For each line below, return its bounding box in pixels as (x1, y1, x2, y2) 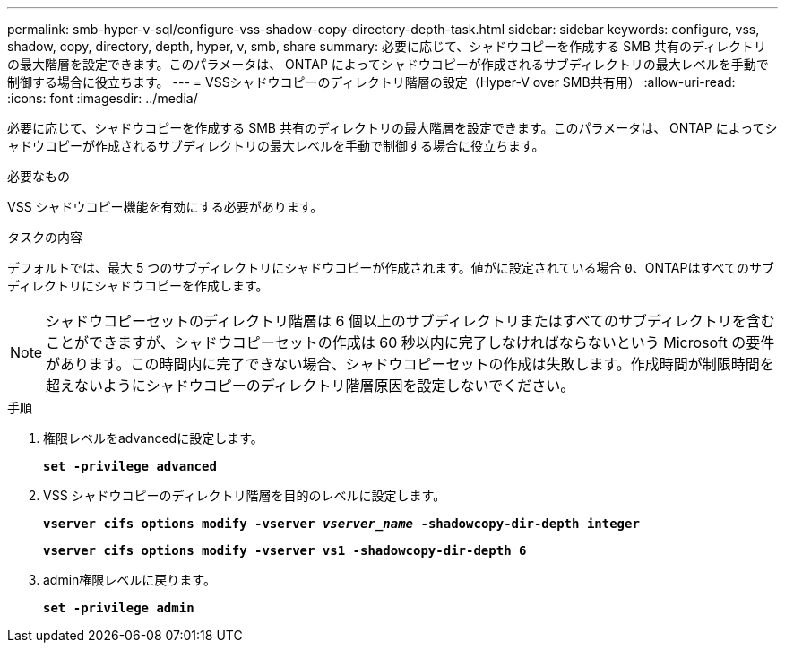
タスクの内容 (7, 230, 82, 245)
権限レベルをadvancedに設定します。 (43, 430, 263, 446)
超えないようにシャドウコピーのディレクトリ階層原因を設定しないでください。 (46, 377, 575, 394)
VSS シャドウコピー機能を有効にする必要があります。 (7, 199, 323, 214)
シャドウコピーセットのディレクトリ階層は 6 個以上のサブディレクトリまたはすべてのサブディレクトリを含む (46, 312, 775, 330)
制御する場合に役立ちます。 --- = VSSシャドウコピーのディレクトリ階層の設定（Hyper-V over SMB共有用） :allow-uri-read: (7, 74, 736, 90)
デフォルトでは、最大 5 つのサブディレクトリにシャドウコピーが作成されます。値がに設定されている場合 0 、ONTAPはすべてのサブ (7, 260, 774, 275)
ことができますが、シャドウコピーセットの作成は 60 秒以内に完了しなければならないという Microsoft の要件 (46, 334, 775, 351)
